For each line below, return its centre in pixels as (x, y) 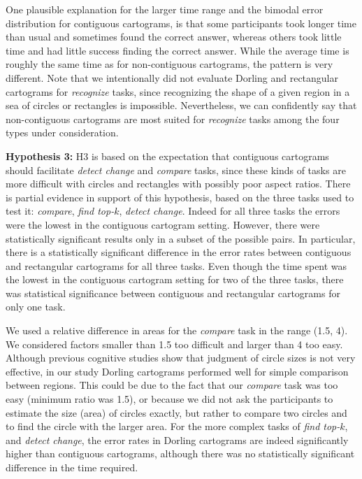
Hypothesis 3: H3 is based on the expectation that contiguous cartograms (167, 156)
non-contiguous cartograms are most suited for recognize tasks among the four (173, 119)
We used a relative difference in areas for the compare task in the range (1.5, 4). (177, 330)
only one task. (36, 307)
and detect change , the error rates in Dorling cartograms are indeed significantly (177, 439)
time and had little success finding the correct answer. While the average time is (178, 50)
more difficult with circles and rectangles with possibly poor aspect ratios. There (178, 184)
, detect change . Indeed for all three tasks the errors (230, 211)
